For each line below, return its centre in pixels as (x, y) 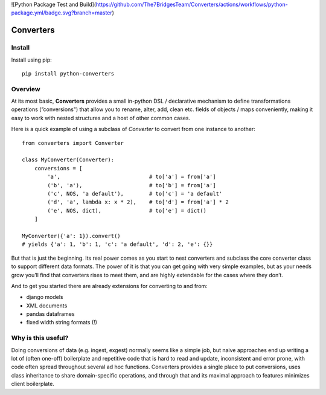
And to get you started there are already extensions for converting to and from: (109, 286)
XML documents (47, 306)
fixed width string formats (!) (62, 323)
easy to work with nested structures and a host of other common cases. (101, 118)
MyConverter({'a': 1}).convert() (71, 236)
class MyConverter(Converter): (68, 160)
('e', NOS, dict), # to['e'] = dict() (127, 210)
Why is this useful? (40, 338)
